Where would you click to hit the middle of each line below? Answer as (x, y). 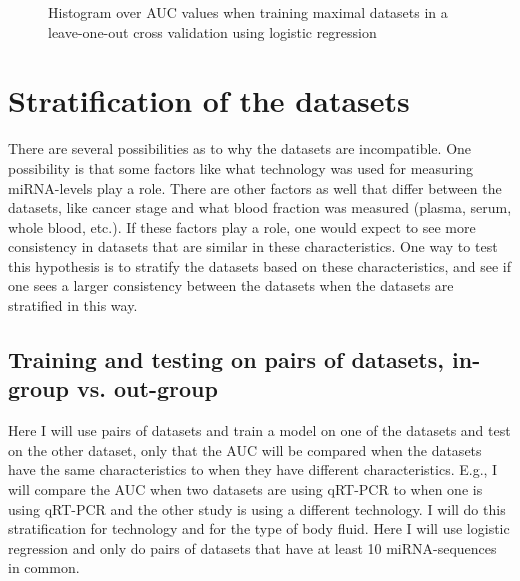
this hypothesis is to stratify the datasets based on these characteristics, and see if (260, 265)
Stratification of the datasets (209, 100)
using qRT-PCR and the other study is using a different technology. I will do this (257, 508)
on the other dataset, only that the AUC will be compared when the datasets (245, 449)
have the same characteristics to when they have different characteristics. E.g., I (253, 469)
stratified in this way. (73, 305)
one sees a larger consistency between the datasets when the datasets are (231, 285)
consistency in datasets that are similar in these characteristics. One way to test (253, 246)
